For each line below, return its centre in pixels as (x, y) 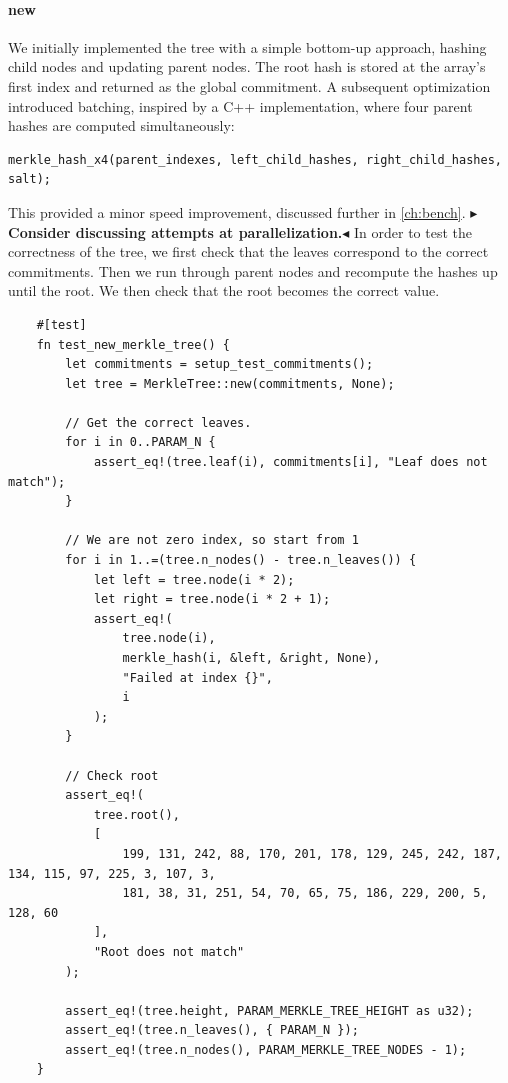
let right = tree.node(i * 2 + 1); (212, 599)
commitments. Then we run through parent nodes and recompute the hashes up (253, 270)
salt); (29, 179)
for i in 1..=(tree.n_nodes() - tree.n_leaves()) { (241, 560)
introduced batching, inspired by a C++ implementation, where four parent (240, 105)
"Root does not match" (169, 951)
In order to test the (413, 231)
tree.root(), (136, 814)
